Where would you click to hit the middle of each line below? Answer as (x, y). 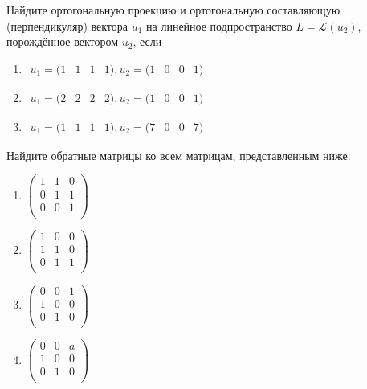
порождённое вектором (63, 41)
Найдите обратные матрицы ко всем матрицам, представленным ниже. (179, 155)
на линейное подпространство (219, 25)
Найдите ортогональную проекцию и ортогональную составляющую (173, 10)
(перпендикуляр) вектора (67, 25)
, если (147, 41)
